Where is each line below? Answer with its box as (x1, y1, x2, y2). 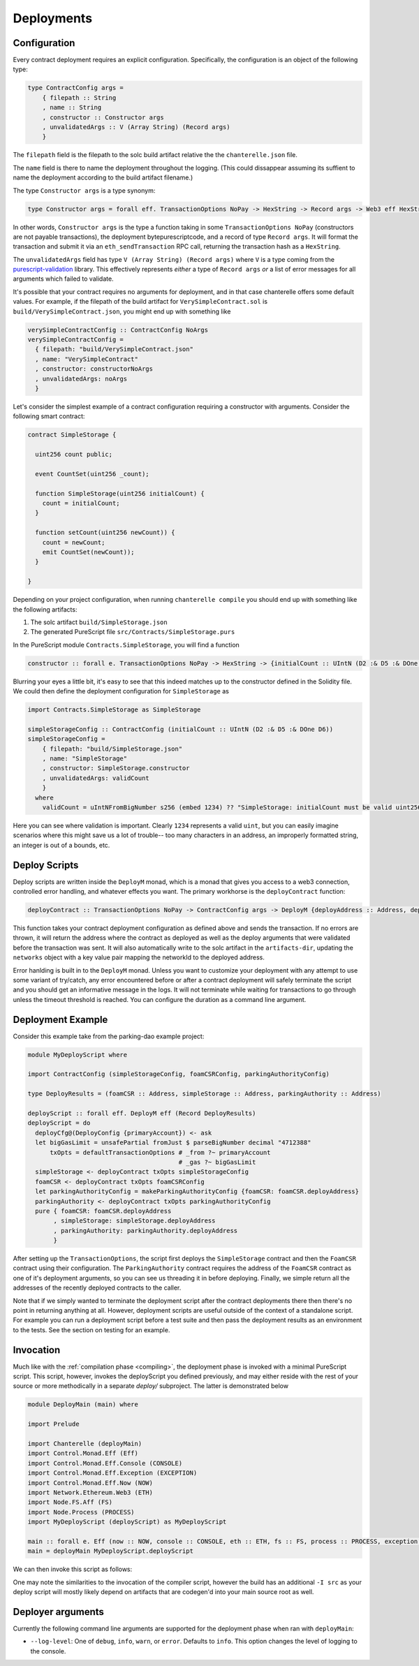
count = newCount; (42, 538, 105, 546)
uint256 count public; (35, 450, 113, 459)
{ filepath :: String (42, 94, 117, 101)
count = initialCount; (42, 499, 120, 508)
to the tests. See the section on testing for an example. (13, 1325, 170, 1334)
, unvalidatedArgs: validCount (42, 774, 149, 782)
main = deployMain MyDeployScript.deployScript (27, 1547, 193, 1555)
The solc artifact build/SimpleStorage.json (30, 618, 168, 626)
